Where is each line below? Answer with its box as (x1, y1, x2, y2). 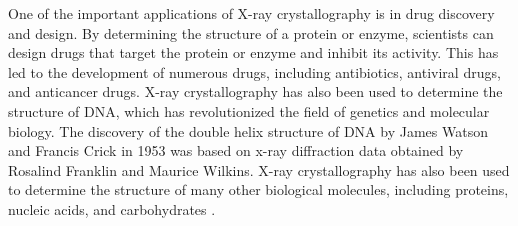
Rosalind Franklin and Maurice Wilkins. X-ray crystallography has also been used (8, 159, 510, 180)
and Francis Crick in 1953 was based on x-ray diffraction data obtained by (8, 140, 464, 161)
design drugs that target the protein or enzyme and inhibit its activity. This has (8, 42, 499, 63)
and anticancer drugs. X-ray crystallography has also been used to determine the (8, 81, 503, 102)
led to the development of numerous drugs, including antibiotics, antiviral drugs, (8, 61, 501, 82)
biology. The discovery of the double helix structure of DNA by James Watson (8, 120, 488, 141)
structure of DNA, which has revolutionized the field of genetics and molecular (8, 100, 490, 121)
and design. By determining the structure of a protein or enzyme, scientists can (8, 22, 494, 43)
